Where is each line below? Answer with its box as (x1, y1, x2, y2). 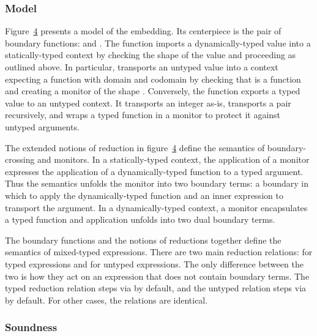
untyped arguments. (5, 120, 80, 133)
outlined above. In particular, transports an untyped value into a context (5, 61, 278, 73)
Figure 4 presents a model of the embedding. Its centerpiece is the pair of (5, 24, 282, 37)
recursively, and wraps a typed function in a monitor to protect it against (5, 108, 281, 121)
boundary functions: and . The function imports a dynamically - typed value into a (5, 36, 311, 49)
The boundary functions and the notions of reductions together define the (5, 233, 282, 246)
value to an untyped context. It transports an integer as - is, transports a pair (5, 96, 291, 109)
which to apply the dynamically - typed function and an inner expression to (5, 189, 283, 201)
